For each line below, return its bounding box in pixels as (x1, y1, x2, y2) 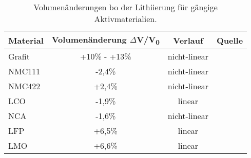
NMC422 (8, 80, 41, 92)
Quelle (217, 34, 243, 46)
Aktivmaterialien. (94, 13, 157, 25)
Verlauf (173, 34, 203, 46)
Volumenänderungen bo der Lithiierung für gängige (33, 1, 218, 13)
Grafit (8, 50, 30, 63)
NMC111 (8, 65, 41, 77)
